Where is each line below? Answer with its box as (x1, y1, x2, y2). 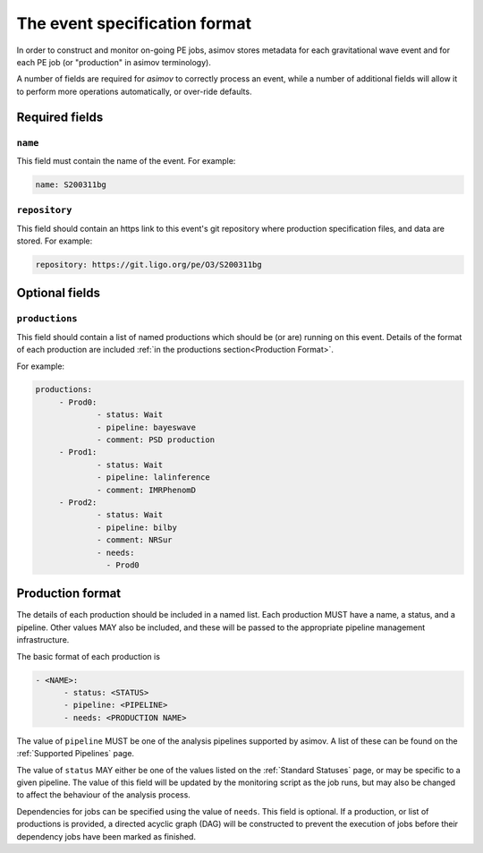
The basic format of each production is (16, 651, 161, 661)
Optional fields (16, 286, 101, 301)
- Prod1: (58, 448, 97, 457)
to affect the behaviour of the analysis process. (16, 789, 191, 800)
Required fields (16, 109, 104, 124)
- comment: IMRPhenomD (97, 484, 197, 495)
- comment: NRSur (97, 535, 174, 545)
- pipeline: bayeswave (97, 422, 197, 432)
